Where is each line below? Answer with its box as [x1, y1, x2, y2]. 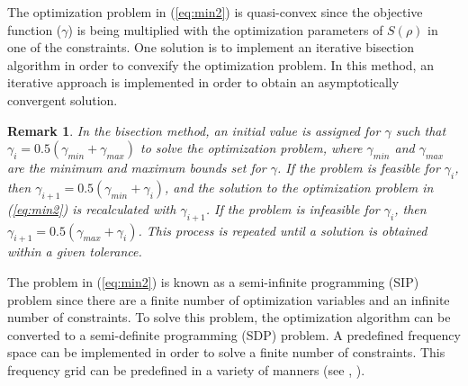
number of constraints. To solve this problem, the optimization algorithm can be [7, 308, 451, 327]
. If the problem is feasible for [277, 158, 440, 177]
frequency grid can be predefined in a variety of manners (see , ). [7, 360, 365, 379]
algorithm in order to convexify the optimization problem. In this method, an [7, 55, 434, 74]
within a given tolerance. [7, 242, 142, 261]
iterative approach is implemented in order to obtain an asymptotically [7, 73, 400, 92]
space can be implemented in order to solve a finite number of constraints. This [7, 343, 445, 362]
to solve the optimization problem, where [139, 139, 363, 157]
